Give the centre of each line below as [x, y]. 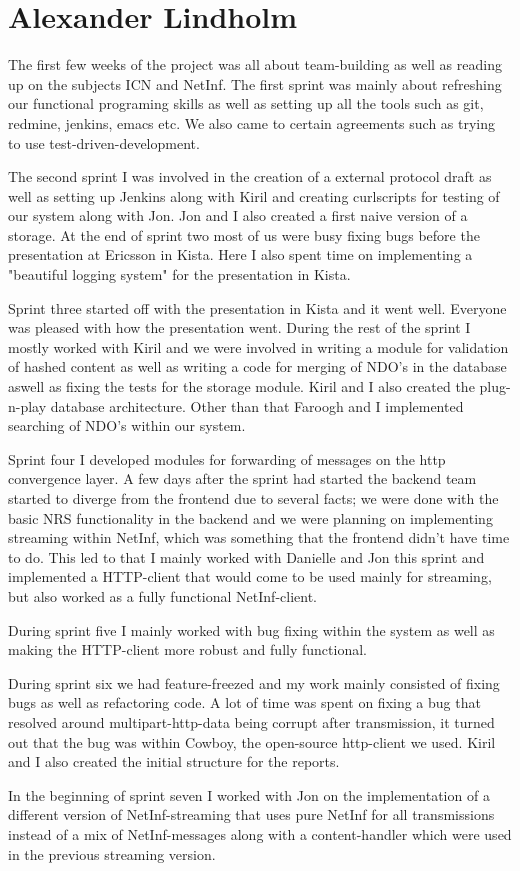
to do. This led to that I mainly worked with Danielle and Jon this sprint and [246, 556]
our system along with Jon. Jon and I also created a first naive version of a [238, 215]
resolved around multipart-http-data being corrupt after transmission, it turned [251, 721]
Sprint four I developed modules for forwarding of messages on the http [227, 458]
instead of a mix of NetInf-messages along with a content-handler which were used [260, 833]
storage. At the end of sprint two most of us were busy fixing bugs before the [244, 234]
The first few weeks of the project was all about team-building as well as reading [255, 64]
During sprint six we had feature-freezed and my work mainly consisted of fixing [254, 682]
